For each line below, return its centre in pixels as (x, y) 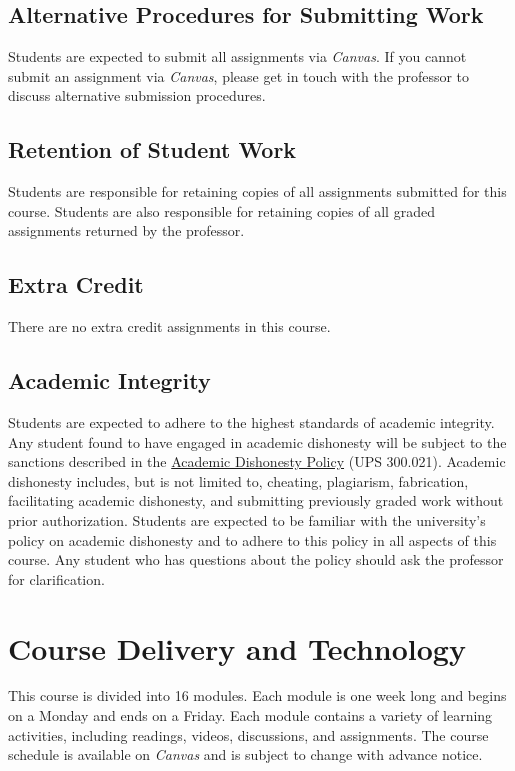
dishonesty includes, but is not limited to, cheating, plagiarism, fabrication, (238, 480)
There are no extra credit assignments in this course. (169, 326)
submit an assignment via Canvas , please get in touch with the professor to (239, 75)
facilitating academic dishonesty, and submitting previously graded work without (256, 500)
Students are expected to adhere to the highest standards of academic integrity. (251, 421)
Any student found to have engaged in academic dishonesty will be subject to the (257, 441)
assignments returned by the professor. (126, 230)
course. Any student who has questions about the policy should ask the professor (256, 559)
